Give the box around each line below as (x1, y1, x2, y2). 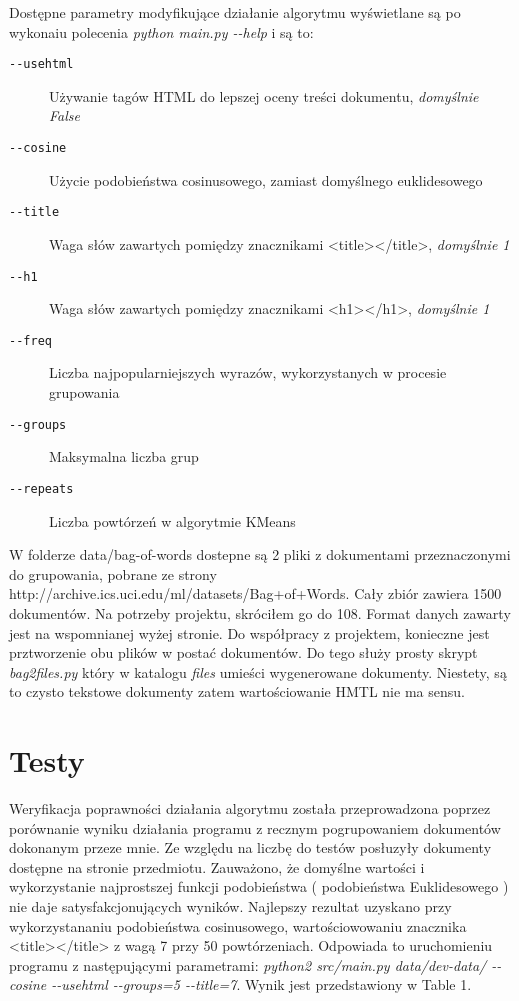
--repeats (9, 481, 74, 496)
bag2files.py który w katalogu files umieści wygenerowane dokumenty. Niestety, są (9, 661, 507, 682)
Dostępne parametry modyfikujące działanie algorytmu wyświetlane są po (9, 2, 461, 22)
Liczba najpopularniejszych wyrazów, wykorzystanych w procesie (49, 362, 447, 383)
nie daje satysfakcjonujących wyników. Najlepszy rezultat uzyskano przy (9, 895, 452, 916)
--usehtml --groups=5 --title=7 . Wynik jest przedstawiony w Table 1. (51, 974, 472, 995)
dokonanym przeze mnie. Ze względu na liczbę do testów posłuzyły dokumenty (9, 837, 492, 858)
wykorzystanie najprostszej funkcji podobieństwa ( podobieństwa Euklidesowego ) (9, 876, 509, 897)
